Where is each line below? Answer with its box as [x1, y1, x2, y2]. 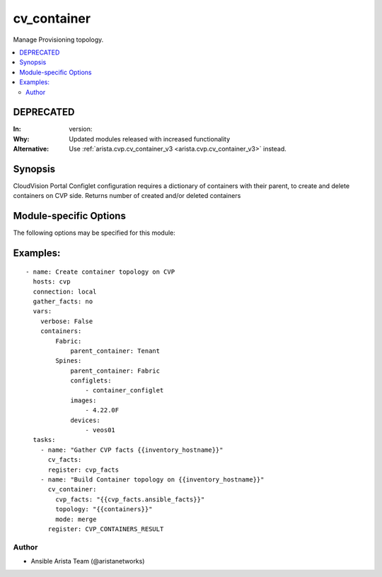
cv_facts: [47, 456, 82, 464]
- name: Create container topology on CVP [25, 267, 175, 276]
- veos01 [85, 426, 116, 434]
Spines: [55, 357, 82, 365]
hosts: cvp [33, 278, 71, 286]
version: [69, 124, 93, 134]
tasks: [33, 436, 56, 444]
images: [70, 396, 97, 404]
